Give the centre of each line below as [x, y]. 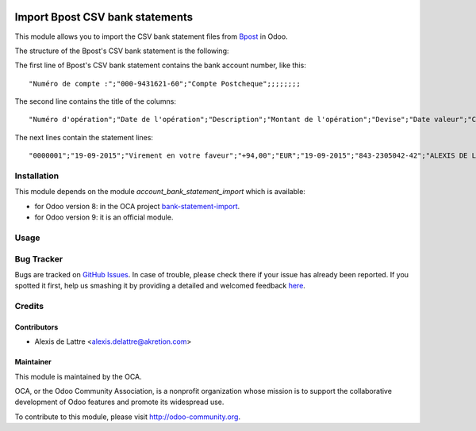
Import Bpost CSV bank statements [104, 17]
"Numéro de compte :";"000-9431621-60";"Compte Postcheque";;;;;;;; [165, 84]
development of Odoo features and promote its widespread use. [119, 402]
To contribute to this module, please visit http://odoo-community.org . [128, 417]
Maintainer [33, 362]
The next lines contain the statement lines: [84, 137]
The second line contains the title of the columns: [95, 101]
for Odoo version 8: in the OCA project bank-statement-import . [137, 206]
